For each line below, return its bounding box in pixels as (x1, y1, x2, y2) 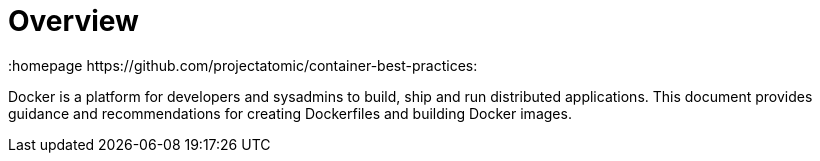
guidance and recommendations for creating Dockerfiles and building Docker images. (8, 104, 572, 122)
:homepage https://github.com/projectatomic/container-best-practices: (8, 56, 478, 74)
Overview (8, 4, 139, 38)
